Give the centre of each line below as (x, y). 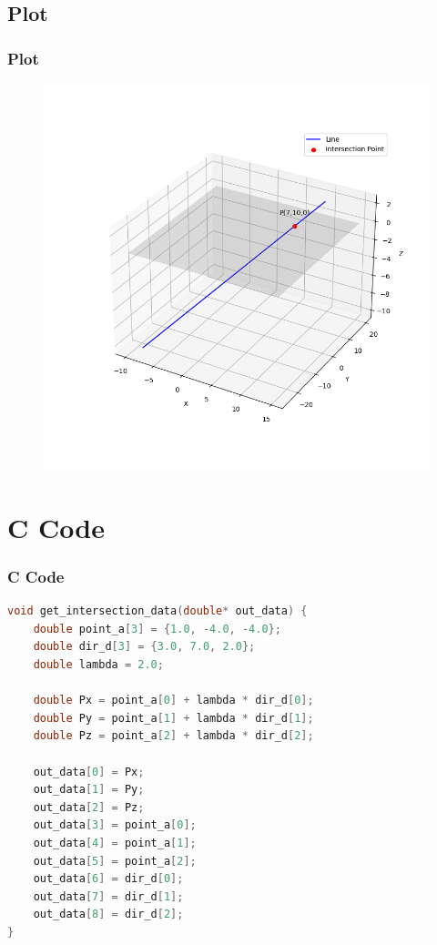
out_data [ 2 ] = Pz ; (89, 807)
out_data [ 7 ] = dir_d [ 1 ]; (108, 896)
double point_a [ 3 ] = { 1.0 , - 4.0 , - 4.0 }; (157, 629)
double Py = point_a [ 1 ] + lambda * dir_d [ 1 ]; (173, 718)
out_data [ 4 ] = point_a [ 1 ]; (115, 843)
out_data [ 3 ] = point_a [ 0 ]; (115, 825)
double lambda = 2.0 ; (98, 664)
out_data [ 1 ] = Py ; (89, 790)
